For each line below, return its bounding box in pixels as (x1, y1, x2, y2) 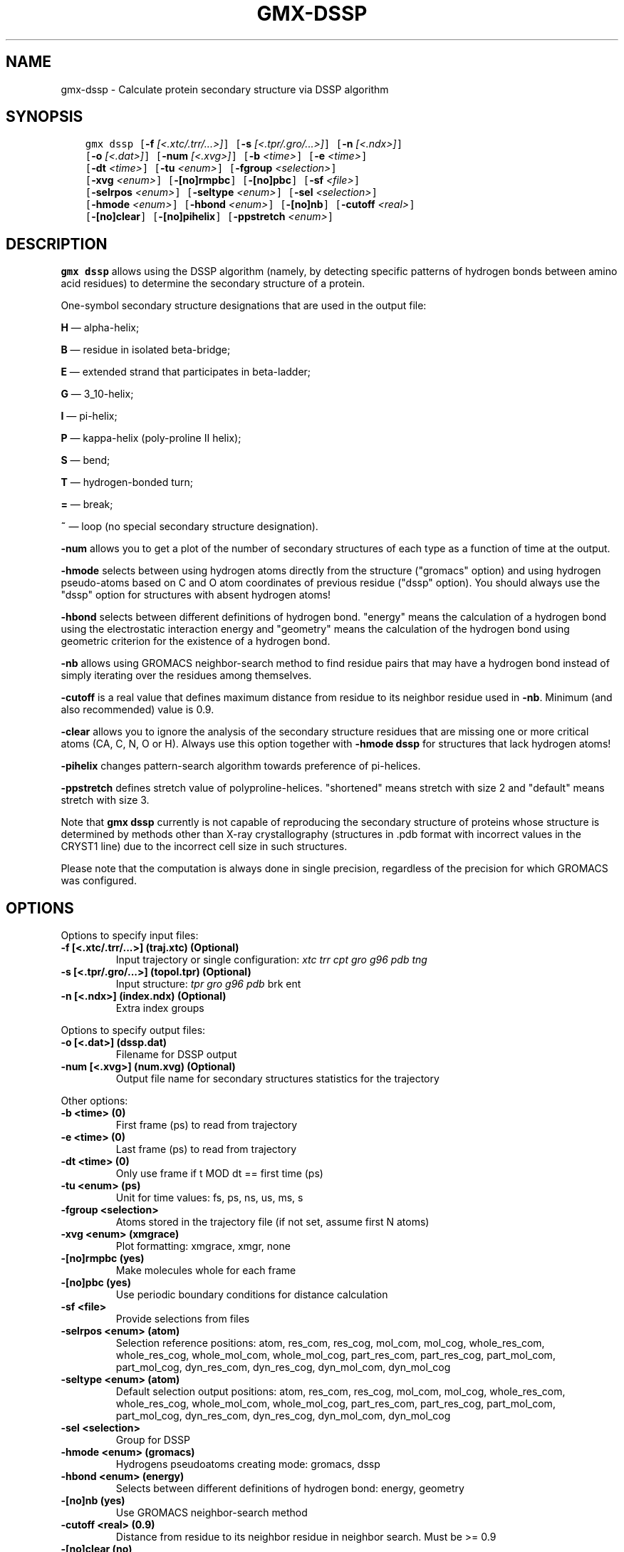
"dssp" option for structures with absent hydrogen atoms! (61, 589, 331, 601)
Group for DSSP (115, 1434, 190, 1447)
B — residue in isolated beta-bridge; (61, 343, 231, 356)
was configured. (61, 874, 137, 887)
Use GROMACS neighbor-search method (115, 1506, 308, 1519)
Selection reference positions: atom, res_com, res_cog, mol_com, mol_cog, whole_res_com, (115, 1337, 545, 1350)
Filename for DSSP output (115, 1048, 237, 1061)
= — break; (61, 498, 113, 511)
